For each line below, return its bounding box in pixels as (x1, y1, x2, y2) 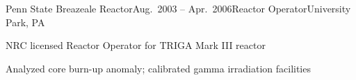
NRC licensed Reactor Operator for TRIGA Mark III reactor (6, 38, 266, 52)
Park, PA (6, 14, 45, 29)
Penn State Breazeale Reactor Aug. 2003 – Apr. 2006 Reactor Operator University (6, 1, 351, 15)
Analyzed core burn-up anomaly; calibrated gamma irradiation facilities (6, 61, 311, 75)
